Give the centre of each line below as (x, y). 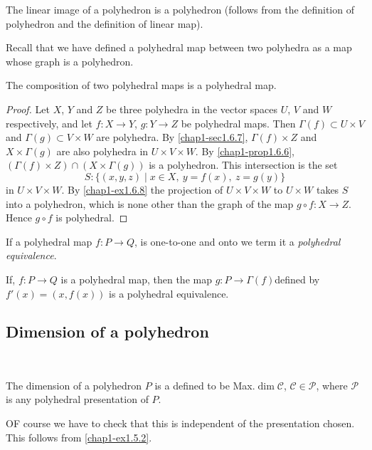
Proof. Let (28, 109)
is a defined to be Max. (205, 385)
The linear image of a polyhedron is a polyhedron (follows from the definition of (180, 9)
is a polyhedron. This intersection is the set (243, 165)
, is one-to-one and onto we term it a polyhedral (237, 241)
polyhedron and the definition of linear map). (105, 23)
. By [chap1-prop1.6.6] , (245, 151)
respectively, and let (49, 123)
